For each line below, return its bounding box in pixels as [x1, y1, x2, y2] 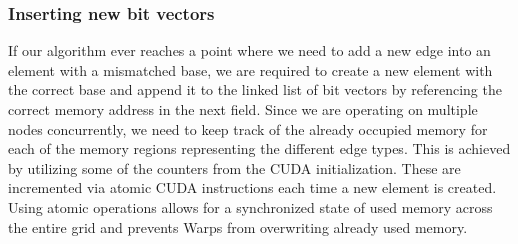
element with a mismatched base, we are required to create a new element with [8, 59, 493, 80]
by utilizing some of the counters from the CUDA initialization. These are [8, 157, 461, 178]
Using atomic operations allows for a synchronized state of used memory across [8, 196, 493, 217]
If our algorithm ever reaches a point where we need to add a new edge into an [8, 40, 491, 61]
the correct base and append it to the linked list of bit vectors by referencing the [8, 79, 502, 100]
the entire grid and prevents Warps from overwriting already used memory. [8, 216, 468, 237]
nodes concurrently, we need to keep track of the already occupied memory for [8, 118, 488, 139]
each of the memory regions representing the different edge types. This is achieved [8, 138, 511, 159]
